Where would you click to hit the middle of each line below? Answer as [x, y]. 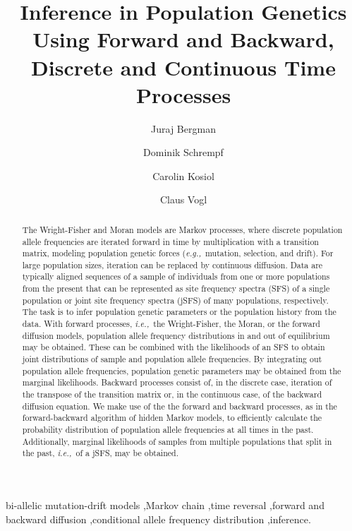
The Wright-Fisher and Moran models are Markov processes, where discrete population [182, 229]
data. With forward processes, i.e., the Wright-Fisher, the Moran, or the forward [171, 324]
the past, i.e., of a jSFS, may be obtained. [100, 453]
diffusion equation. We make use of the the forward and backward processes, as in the [180, 406]
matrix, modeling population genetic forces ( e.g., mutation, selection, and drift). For [178, 253]
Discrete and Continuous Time [183, 67]
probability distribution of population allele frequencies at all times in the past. [168, 430]
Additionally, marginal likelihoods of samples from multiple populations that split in [177, 441]
